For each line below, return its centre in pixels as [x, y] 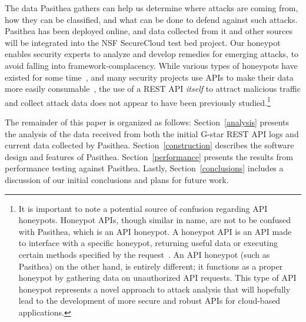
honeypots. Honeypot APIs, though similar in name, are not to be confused [155, 220]
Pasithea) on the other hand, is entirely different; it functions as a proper [151, 266]
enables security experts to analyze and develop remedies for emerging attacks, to [152, 54]
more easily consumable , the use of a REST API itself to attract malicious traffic [153, 89]
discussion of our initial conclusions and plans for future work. [117, 179]
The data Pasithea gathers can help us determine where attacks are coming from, [152, 8]
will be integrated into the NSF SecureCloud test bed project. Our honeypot [143, 42]
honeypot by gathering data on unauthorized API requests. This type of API [157, 278]
